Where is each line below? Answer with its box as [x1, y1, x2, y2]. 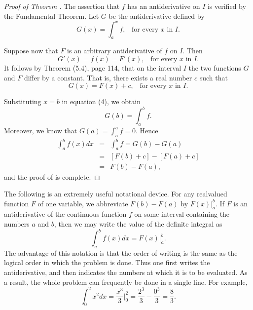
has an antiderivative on [127, 1, 200, 11]
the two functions [188, 63, 241, 73]
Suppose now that [4, 45, 58, 56]
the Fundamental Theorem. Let [4, 10, 99, 21]
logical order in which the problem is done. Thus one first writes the [4, 257, 210, 268]
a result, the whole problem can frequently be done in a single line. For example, [4, 276, 248, 287]
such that [199, 72, 228, 82]
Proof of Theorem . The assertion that [4, 1, 120, 11]
